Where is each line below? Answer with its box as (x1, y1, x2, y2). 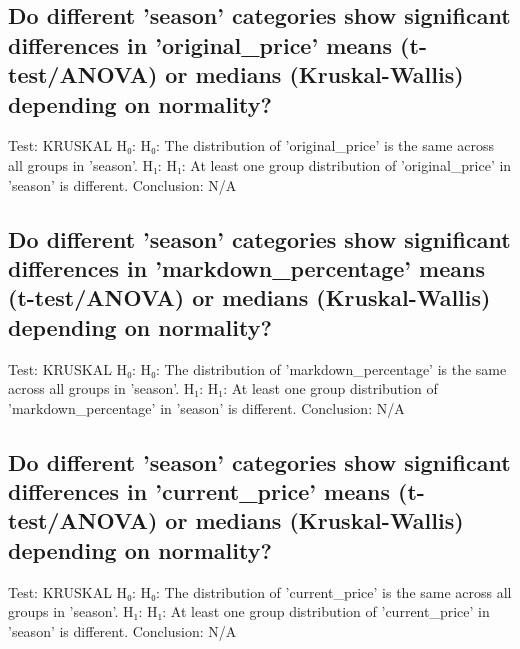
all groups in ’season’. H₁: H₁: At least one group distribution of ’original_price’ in (8, 154, 512, 175)
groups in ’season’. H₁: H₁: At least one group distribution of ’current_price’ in (8, 601, 490, 622)
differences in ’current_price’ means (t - (8, 476, 425, 507)
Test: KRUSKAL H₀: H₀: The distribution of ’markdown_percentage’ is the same (8, 358, 507, 379)
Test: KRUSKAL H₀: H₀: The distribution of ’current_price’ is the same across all (8, 581, 512, 602)
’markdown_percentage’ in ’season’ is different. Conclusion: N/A (8, 397, 405, 418)
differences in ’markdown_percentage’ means (8, 252, 485, 283)
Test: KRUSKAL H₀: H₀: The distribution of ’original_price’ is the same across (8, 135, 494, 156)
